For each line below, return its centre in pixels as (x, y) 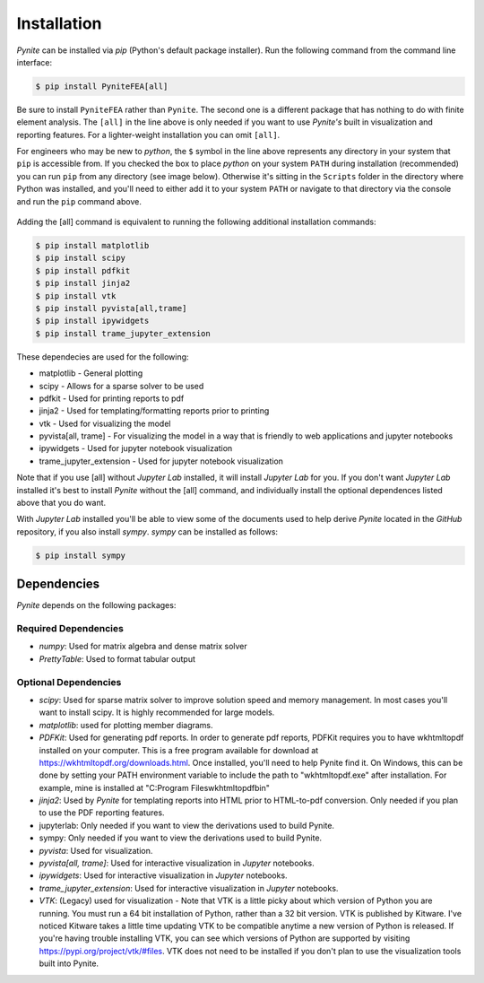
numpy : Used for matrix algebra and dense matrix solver (143, 647)
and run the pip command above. (79, 201)
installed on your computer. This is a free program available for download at (179, 750)
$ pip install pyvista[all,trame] (111, 308)
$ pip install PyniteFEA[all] (102, 86)
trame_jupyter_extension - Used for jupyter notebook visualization (161, 461)
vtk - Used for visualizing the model (105, 423)
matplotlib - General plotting (91, 373)
